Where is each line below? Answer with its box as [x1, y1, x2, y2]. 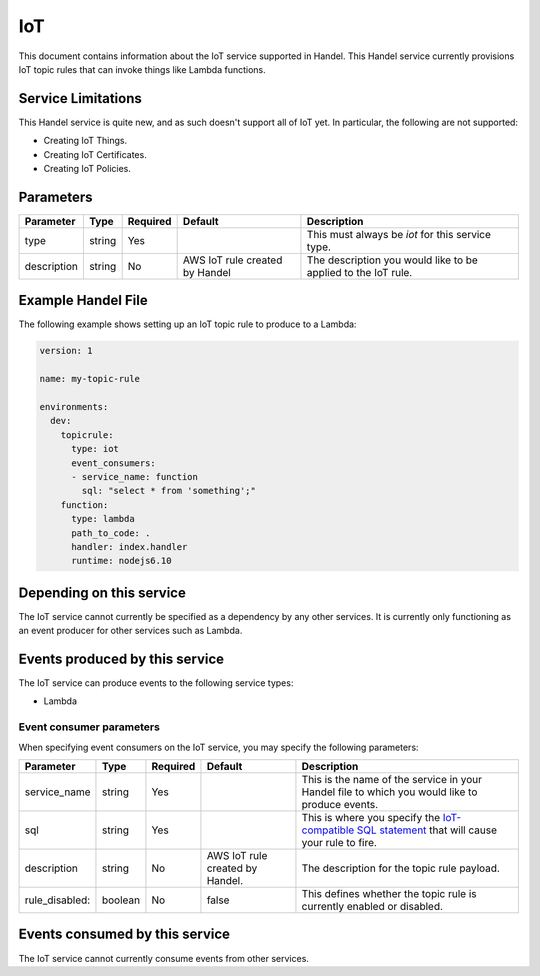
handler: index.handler [71, 541, 188, 552]
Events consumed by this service [18, 926, 230, 943]
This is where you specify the [301, 811, 440, 824]
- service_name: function [71, 471, 199, 482]
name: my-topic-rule [39, 373, 140, 385]
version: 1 [39, 345, 93, 357]
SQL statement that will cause [356, 823, 497, 837]
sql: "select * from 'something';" [81, 485, 257, 497]
